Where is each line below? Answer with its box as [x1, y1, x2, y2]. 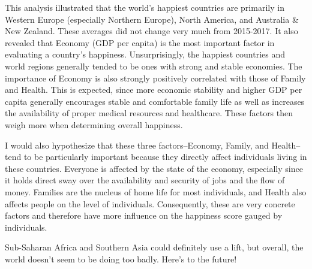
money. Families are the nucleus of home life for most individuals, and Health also [5, 185, 307, 198]
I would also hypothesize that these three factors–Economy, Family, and [5, 138, 269, 151]
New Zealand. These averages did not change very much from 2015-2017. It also [5, 25, 298, 37]
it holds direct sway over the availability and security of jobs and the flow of [5, 174, 285, 186]
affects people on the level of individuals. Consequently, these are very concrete [5, 197, 295, 210]
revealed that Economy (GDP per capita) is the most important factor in [5, 36, 275, 49]
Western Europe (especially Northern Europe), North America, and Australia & [5, 13, 299, 25]
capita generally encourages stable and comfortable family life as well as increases [5, 95, 305, 107]
